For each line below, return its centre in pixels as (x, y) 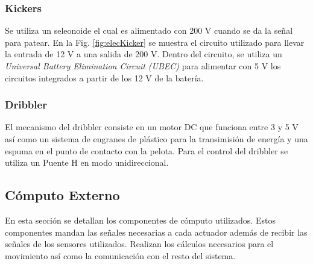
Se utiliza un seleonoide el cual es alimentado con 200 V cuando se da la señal (149, 30)
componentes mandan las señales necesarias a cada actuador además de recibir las (156, 232)
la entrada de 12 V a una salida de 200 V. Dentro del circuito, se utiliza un (144, 54)
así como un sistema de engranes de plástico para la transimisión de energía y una (156, 139)
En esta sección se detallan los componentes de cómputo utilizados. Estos (140, 220)
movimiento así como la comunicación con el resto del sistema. (120, 255)
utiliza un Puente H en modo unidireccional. (87, 162)
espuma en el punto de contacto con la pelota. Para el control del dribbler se (147, 150)
